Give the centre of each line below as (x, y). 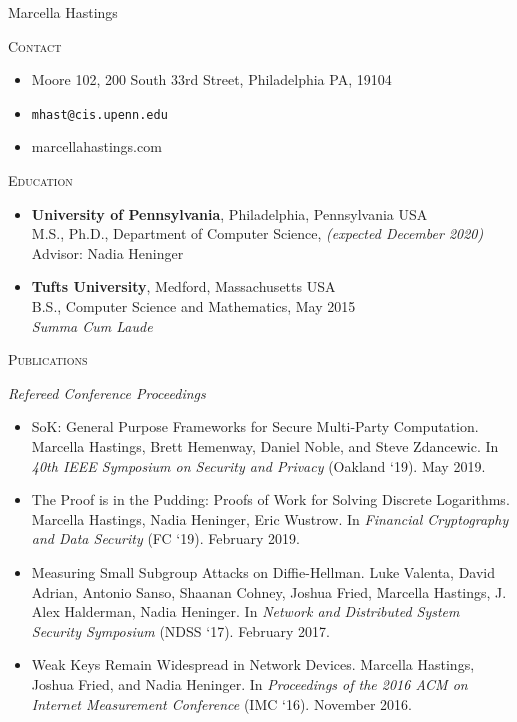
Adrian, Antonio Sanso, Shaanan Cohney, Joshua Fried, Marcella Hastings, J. (269, 591)
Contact (35, 45)
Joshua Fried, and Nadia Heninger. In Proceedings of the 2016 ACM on (249, 683)
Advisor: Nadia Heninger (107, 252)
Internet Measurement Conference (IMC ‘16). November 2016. (221, 703)
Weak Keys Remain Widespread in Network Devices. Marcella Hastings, (253, 664)
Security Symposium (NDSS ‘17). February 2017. (180, 630)
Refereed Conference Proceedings (107, 392)
